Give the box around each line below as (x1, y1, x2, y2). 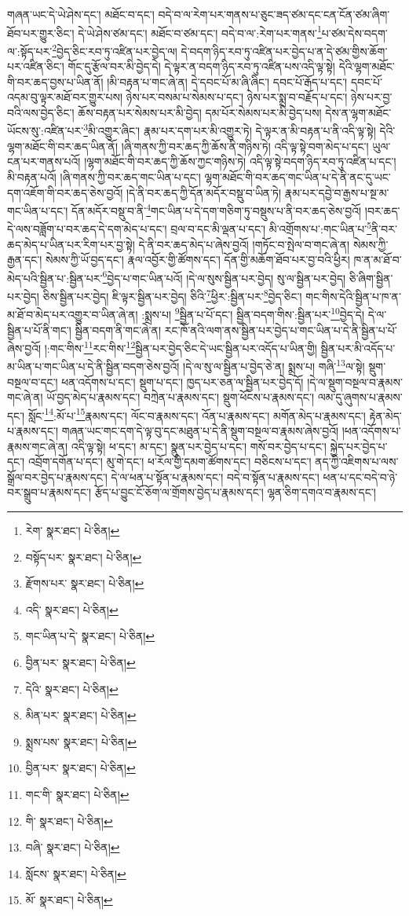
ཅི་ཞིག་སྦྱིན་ (349, 269, 393, 286)
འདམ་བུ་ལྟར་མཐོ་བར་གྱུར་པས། (7, 89, 123, 105)
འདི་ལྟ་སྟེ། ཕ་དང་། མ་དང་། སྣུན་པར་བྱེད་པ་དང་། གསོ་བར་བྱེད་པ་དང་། (71, 438, 327, 454)
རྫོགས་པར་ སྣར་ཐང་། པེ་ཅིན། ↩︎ (25, 575, 144, 592)
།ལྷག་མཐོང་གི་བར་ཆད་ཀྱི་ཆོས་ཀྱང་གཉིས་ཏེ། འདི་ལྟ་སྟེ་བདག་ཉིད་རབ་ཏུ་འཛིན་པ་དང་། (84, 153, 396, 170)
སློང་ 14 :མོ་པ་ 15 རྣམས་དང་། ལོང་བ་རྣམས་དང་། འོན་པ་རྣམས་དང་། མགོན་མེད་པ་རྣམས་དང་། (27, 405, 366, 423)
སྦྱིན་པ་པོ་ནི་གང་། (7, 321, 71, 338)
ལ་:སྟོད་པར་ (7, 42, 53, 59)
